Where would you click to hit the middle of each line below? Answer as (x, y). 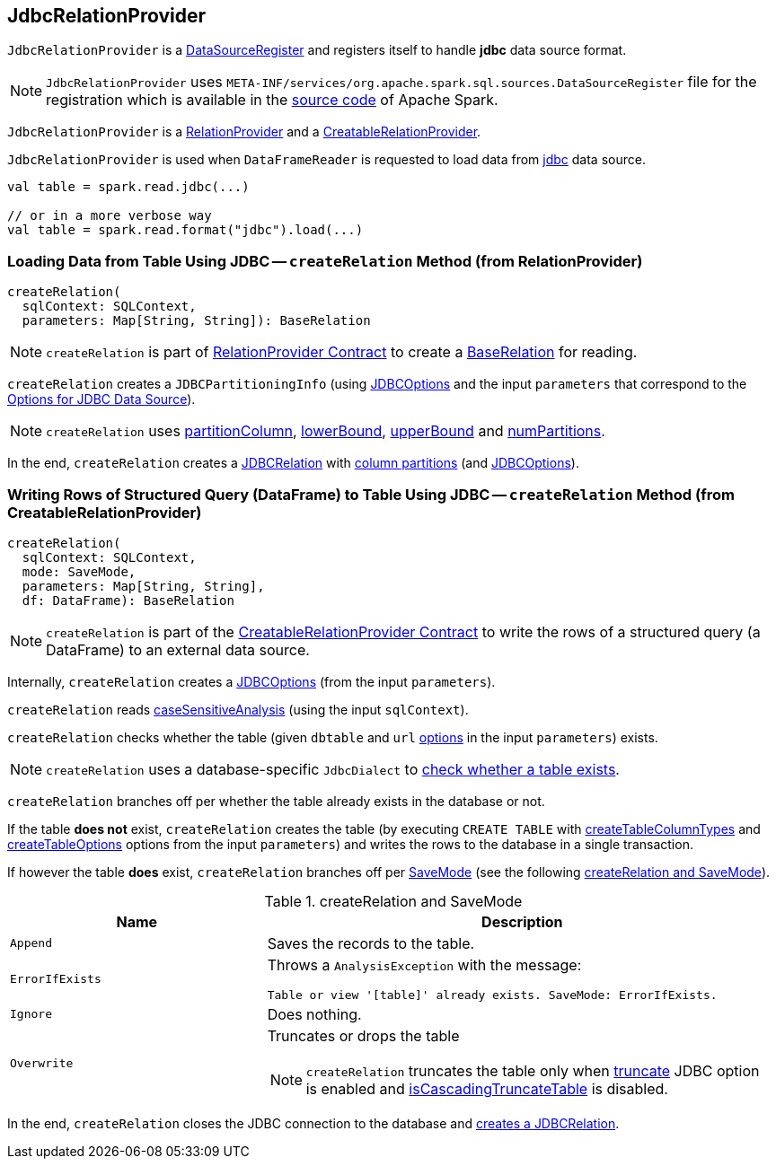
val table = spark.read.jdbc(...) (128, 187)
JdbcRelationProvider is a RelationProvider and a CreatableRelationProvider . (244, 132)
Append (31, 943)
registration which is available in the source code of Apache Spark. (272, 100)
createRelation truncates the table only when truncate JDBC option (533, 1070)
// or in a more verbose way (110, 216)
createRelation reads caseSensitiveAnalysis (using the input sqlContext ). (238, 709)
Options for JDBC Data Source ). (101, 399)
